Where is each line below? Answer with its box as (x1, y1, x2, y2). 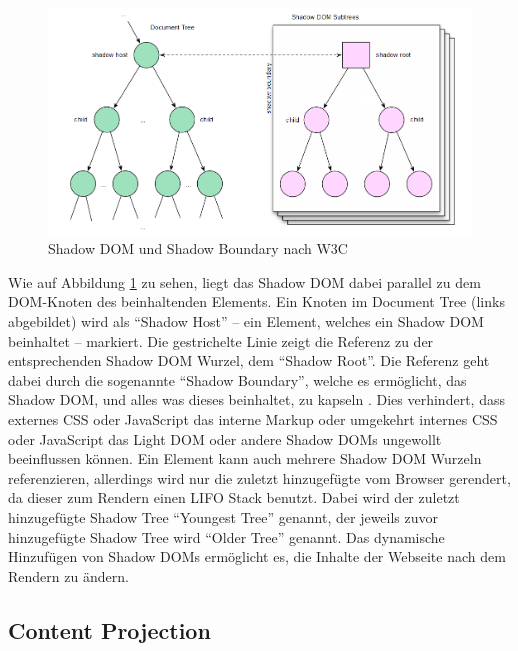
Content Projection (8, 614, 211, 645)
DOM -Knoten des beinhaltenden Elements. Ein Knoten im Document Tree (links (8, 291, 505, 312)
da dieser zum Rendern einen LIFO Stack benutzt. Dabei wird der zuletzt (8, 487, 460, 508)
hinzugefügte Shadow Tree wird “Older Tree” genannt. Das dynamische (8, 526, 445, 547)
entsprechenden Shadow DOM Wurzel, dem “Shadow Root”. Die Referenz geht (8, 350, 490, 371)
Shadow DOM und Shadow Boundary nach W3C (48, 238, 348, 259)
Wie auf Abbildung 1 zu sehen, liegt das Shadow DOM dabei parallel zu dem (8, 271, 481, 292)
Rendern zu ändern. (8, 565, 129, 586)
